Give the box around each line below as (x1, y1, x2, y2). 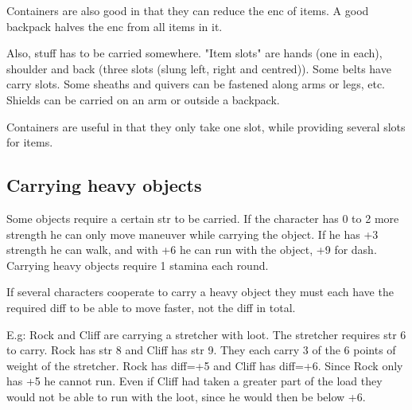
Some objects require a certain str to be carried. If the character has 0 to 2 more (6, 209, 399, 226)
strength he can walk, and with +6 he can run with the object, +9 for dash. (6, 241, 377, 258)
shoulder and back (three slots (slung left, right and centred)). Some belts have (6, 60, 391, 76)
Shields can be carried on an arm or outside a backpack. (6, 91, 280, 107)
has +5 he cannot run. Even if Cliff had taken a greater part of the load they (6, 373, 383, 389)
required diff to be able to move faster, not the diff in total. (6, 299, 296, 315)
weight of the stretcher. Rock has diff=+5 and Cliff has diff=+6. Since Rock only (6, 357, 403, 373)
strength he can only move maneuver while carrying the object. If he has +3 (6, 225, 379, 242)
